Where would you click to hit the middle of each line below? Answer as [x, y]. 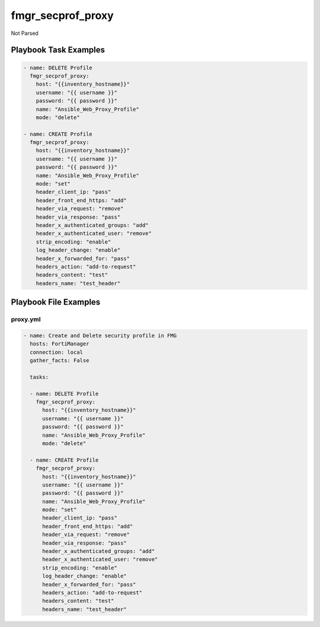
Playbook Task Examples [58, 50]
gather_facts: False [60, 361]
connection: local [56, 352]
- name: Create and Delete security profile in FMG [100, 335]
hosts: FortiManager [60, 344]
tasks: [39, 377]
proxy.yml [26, 319]
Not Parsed [25, 33]
